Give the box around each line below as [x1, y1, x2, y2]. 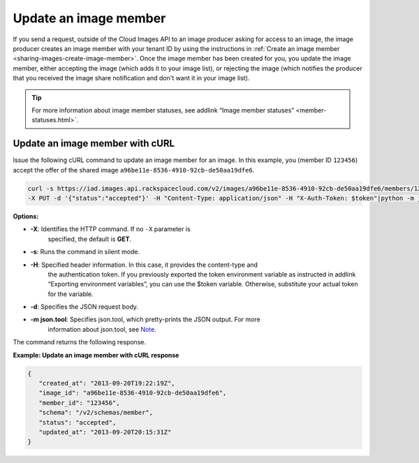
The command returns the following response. [13, 338, 147, 346]
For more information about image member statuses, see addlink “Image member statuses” [31, 105, 295, 115]
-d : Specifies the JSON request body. [30, 302, 139, 311]
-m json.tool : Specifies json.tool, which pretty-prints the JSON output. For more [30, 315, 261, 324]
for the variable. [47, 290, 94, 298]
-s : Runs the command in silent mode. [30, 248, 140, 256]
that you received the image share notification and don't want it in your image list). [13, 74, 250, 82]
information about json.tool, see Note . [47, 325, 156, 333]
